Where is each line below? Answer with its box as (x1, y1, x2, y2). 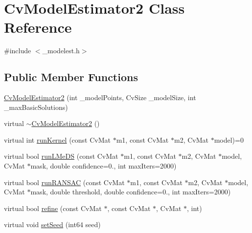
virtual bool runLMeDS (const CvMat (4, 151, 118, 161)
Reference (4, 17, 72, 37)
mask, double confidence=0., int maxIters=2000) (30, 161, 177, 171)
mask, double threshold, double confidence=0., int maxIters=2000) (30, 187, 231, 197)
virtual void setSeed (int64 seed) (4, 219, 101, 230)
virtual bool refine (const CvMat (4, 203, 102, 213)
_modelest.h (42, 45, 80, 56)
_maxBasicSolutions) (4, 102, 68, 112)
